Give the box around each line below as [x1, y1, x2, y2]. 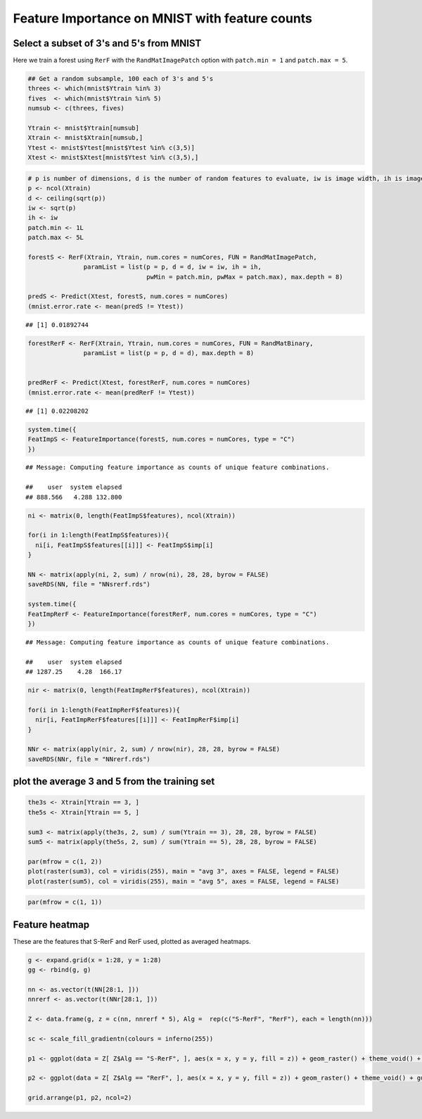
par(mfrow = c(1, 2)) [27, 857, 103, 865]
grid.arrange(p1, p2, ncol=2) [27, 1094, 132, 1102]
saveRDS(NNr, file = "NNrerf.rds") [27, 755, 151, 763]
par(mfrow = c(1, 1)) [27, 898, 103, 907]
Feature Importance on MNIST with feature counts [13, 11, 313, 26]
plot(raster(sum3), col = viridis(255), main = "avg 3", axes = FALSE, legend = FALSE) [27, 867, 340, 876]
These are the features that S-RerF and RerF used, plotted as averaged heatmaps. [13, 937, 251, 945]
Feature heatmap [13, 919, 90, 931]
